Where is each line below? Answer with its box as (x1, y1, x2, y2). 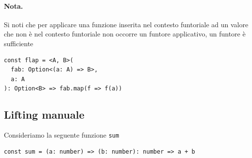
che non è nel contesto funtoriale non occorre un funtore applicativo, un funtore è (4, 29, 246, 39)
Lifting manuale (4, 107, 84, 122)
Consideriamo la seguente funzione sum (4, 130, 119, 140)
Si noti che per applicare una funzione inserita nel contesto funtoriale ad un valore (4, 19, 249, 29)
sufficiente (4, 38, 34, 48)
